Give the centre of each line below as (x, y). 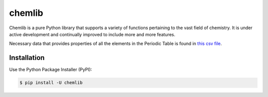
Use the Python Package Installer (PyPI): (51, 70)
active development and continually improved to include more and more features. (92, 34)
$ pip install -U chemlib (51, 83)
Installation (27, 58)
